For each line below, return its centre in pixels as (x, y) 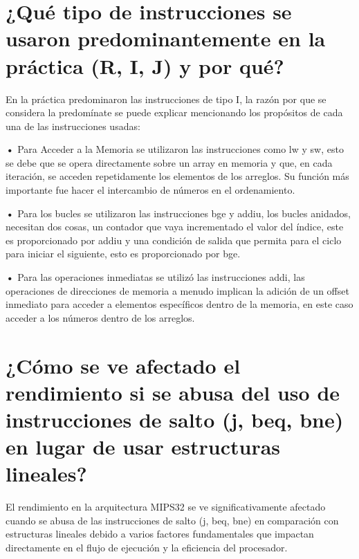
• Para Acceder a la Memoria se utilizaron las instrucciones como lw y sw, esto (175, 149)
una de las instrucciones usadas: (73, 126)
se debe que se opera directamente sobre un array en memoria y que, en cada (169, 162)
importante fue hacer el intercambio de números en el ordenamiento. (150, 190)
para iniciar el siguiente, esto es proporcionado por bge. (123, 254)
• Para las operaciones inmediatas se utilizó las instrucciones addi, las (155, 277)
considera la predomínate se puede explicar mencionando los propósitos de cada (174, 112)
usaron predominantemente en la (166, 38)
